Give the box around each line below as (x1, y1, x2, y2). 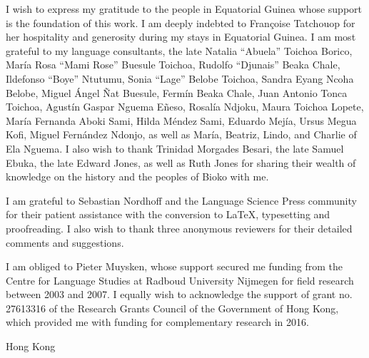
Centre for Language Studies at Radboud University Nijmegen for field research (6, 272, 354, 287)
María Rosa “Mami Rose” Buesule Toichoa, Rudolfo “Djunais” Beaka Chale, (6, 57, 340, 72)
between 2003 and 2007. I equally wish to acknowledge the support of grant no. (6, 287, 353, 302)
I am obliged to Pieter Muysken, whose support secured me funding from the (6, 259, 343, 274)
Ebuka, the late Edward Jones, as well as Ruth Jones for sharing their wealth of (6, 155, 356, 170)
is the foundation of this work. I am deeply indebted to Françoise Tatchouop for (6, 15, 355, 30)
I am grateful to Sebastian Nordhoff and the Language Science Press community (6, 193, 357, 208)
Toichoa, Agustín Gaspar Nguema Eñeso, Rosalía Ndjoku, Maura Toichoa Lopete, (6, 99, 364, 114)
